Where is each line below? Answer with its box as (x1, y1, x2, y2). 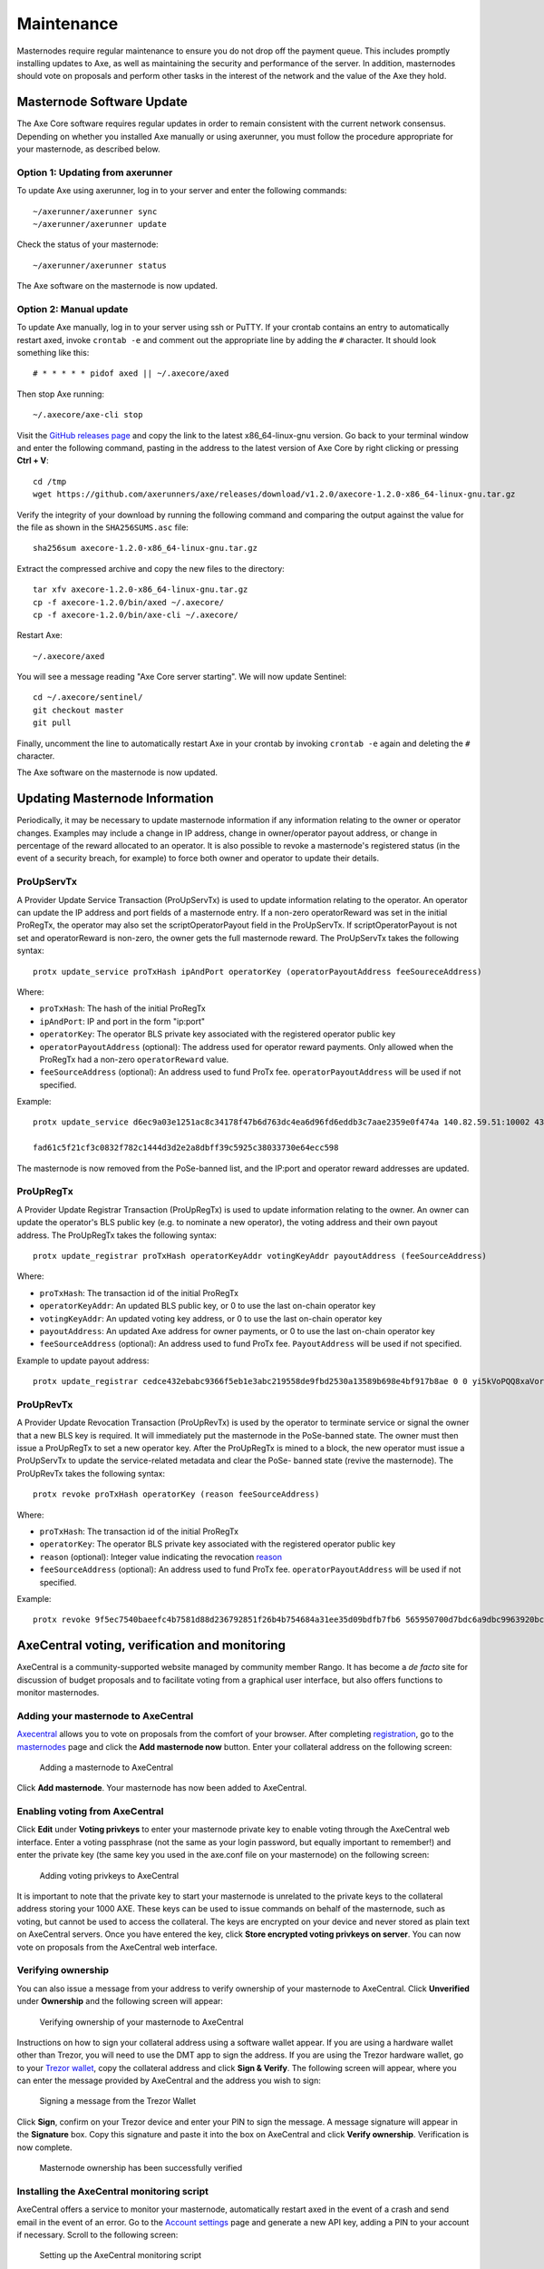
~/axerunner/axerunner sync (33, 206, 158, 217)
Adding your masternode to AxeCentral (16, 1709, 194, 1722)
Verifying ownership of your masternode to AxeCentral (39, 2016, 244, 2028)
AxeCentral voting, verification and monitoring (16, 1638, 286, 1654)
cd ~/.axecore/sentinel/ (33, 692, 143, 702)
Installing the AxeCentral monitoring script (16, 2185, 209, 2197)
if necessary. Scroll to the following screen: (16, 2229, 179, 2240)
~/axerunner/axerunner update (33, 219, 168, 229)
